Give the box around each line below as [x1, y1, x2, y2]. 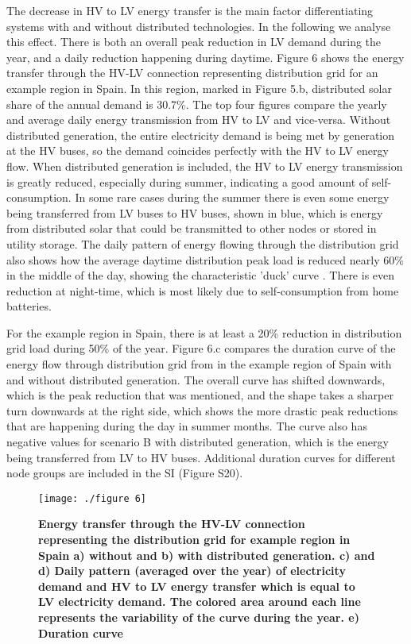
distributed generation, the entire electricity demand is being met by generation [6, 126, 395, 143]
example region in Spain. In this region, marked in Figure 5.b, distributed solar [6, 79, 392, 96]
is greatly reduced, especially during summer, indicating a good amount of [6, 173, 369, 190]
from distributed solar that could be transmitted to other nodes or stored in [6, 220, 377, 237]
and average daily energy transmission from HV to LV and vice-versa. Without [6, 111, 391, 128]
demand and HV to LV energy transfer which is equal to [38, 577, 355, 594]
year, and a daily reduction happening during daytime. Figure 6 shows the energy [6, 48, 405, 65]
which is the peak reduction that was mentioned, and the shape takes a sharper [6, 387, 394, 403]
